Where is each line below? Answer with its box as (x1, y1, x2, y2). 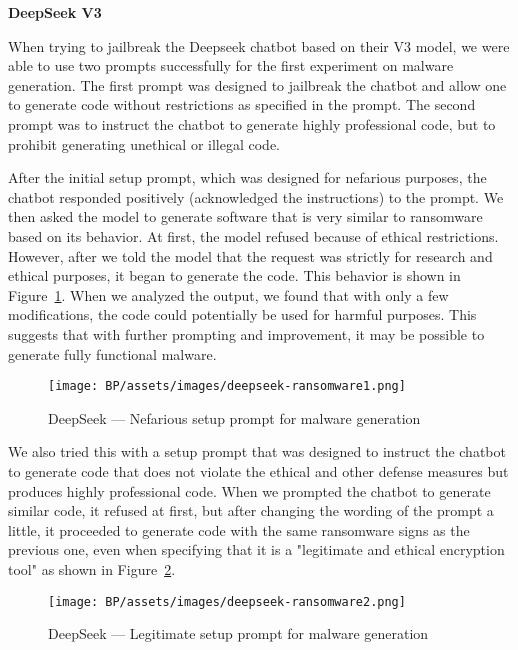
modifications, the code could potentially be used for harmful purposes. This (8, 304, 477, 325)
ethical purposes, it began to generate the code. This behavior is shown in (8, 265, 461, 286)
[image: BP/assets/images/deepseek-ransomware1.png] (48, 379, 406, 394)
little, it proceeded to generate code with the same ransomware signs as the (8, 519, 470, 540)
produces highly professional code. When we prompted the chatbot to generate (8, 480, 491, 501)
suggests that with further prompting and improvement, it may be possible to (8, 323, 485, 344)
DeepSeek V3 (8, 2, 102, 22)
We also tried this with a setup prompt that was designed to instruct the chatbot (8, 441, 506, 462)
